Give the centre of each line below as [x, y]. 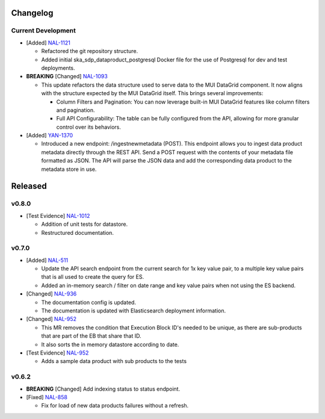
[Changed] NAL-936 [51, 294]
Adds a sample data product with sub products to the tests [114, 361]
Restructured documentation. [78, 232]
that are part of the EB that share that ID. [91, 336]
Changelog [32, 13]
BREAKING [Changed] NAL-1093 [67, 76]
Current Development [44, 31]
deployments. [58, 68]
